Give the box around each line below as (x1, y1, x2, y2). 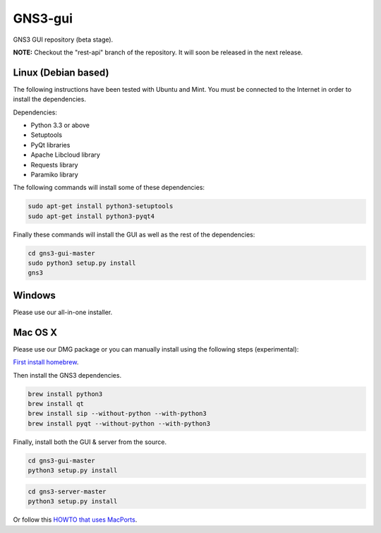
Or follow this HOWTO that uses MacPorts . (13, 515, 138, 524)
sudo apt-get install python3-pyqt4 (28, 212, 155, 220)
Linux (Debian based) (13, 66, 109, 78)
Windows (13, 289, 56, 301)
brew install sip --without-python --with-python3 (28, 409, 207, 418)
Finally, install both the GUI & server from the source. (13, 438, 167, 446)
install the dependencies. (13, 95, 86, 104)
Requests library (30, 160, 78, 169)
